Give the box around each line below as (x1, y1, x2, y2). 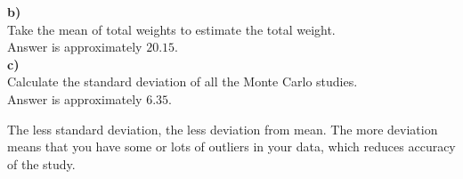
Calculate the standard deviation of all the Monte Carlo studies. (7, 72, 358, 91)
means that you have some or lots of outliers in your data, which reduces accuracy (7, 137, 456, 156)
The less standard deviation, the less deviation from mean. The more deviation (7, 119, 438, 138)
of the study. (7, 154, 76, 173)
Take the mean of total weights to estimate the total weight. (7, 20, 336, 38)
